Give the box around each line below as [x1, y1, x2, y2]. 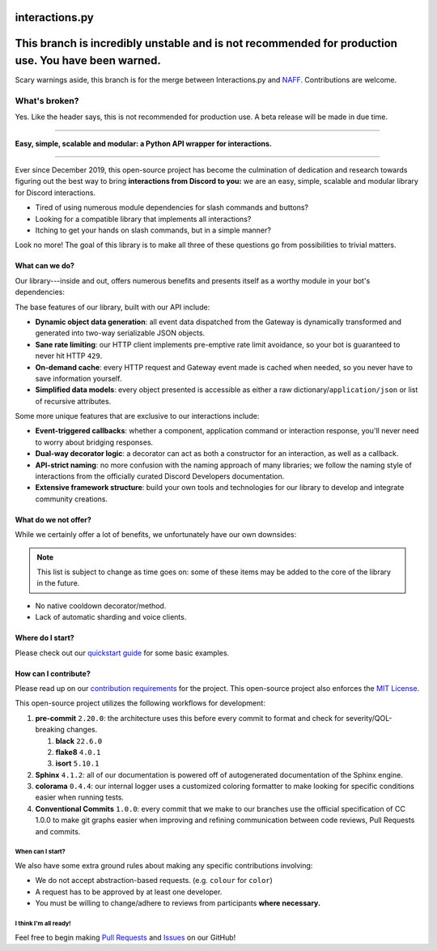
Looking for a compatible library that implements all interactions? [35, 214, 252, 224]
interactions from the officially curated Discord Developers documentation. [35, 471, 285, 481]
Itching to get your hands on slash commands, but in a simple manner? [35, 225, 271, 235]
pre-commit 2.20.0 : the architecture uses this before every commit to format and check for [35, 713, 344, 723]
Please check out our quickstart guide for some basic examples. [15, 648, 230, 658]
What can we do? [15, 261, 74, 271]
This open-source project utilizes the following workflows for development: [15, 698, 266, 708]
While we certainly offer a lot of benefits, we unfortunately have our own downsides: [15, 530, 297, 539]
